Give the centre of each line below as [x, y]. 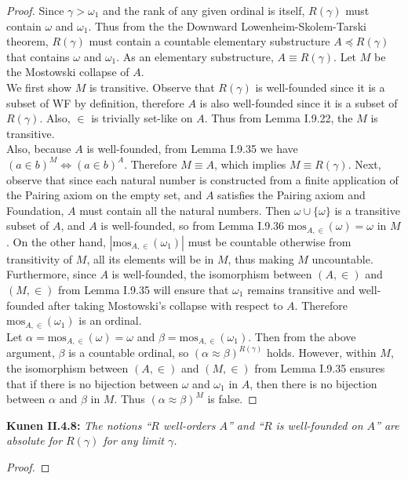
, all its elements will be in [150, 258]
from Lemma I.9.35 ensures [320, 368]
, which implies [250, 164]
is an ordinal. [110, 320]
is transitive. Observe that [152, 87]
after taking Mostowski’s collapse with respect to [166, 305]
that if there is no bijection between [93, 383]
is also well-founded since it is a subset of [299, 102]
